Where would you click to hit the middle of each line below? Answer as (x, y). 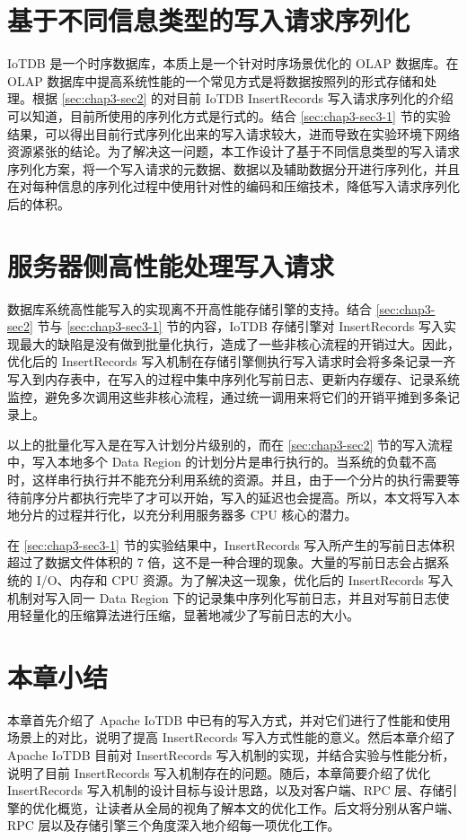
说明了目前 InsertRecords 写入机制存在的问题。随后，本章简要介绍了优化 (219, 772)
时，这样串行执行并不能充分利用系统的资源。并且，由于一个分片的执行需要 (227, 479)
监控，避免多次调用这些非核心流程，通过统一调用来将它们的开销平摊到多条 (227, 396)
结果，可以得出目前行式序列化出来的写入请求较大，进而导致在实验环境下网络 (233, 133)
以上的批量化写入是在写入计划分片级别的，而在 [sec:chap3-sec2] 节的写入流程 (230, 444)
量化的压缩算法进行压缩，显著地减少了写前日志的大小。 (195, 615)
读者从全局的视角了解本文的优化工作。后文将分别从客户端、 (283, 807)
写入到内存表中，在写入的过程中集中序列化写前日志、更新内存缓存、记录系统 (233, 378)
